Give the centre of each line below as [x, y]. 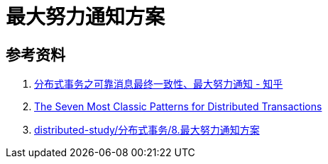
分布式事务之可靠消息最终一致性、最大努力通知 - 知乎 [159, 84]
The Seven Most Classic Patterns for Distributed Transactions [178, 107]
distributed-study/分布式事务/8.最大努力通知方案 [147, 130]
